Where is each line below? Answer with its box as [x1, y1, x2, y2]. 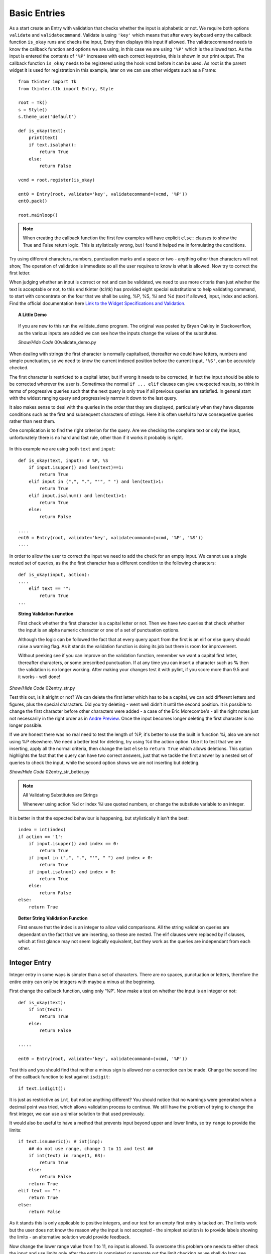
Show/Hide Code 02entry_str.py [9, 685, 75, 691]
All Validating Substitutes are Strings [23, 792, 98, 798]
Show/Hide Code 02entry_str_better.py [9, 769, 90, 775]
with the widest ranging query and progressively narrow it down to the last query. [9, 395, 178, 401]
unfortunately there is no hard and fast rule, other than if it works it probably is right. [9, 434, 183, 440]
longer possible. [9, 722, 43, 728]
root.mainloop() [18, 212, 58, 218]
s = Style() [18, 107, 48, 112]
